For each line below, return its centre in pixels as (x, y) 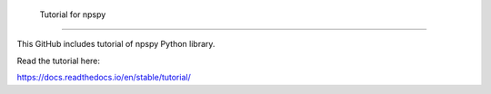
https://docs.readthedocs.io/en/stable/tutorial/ (104, 78)
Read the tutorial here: (58, 61)
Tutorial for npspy (73, 14)
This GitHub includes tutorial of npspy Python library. (116, 44)
